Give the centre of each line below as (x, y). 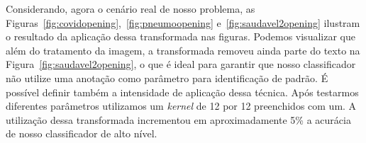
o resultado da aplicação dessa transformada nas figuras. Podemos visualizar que (181, 36)
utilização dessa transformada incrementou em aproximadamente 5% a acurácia (178, 119)
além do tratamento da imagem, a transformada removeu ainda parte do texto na (183, 50)
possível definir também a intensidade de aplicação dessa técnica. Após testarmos (182, 92)
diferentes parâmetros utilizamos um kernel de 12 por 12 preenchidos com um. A (181, 106)
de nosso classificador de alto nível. (82, 133)
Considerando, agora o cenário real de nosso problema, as (131, 8)
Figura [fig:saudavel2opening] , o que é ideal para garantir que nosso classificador (181, 64)
